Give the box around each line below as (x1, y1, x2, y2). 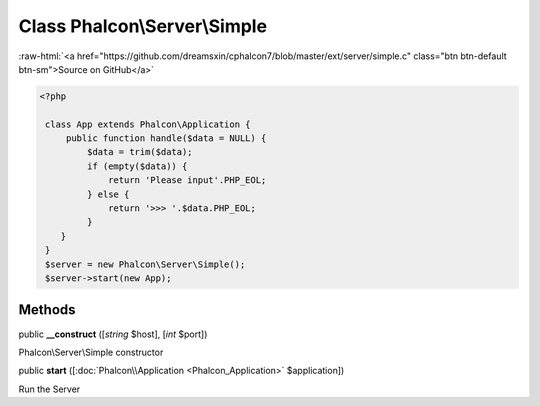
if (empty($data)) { (86, 160, 188, 172)
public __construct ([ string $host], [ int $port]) (18, 328, 208, 340)
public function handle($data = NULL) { (65, 133, 267, 144)
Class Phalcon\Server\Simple (18, 15, 268, 37)
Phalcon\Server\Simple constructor (18, 346, 164, 358)
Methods (18, 301, 76, 319)
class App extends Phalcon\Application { (45, 118, 251, 130)
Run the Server (18, 383, 81, 395)
